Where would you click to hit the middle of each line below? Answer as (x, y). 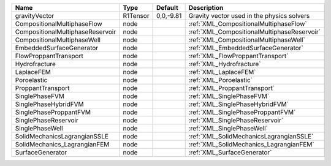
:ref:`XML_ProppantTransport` (232, 88)
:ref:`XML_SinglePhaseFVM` (229, 96)
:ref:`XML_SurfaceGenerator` (230, 152)
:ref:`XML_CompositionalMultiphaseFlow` (248, 24)
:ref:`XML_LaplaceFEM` (222, 72)
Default (168, 8)
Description (206, 8)
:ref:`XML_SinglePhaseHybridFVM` (239, 104)
